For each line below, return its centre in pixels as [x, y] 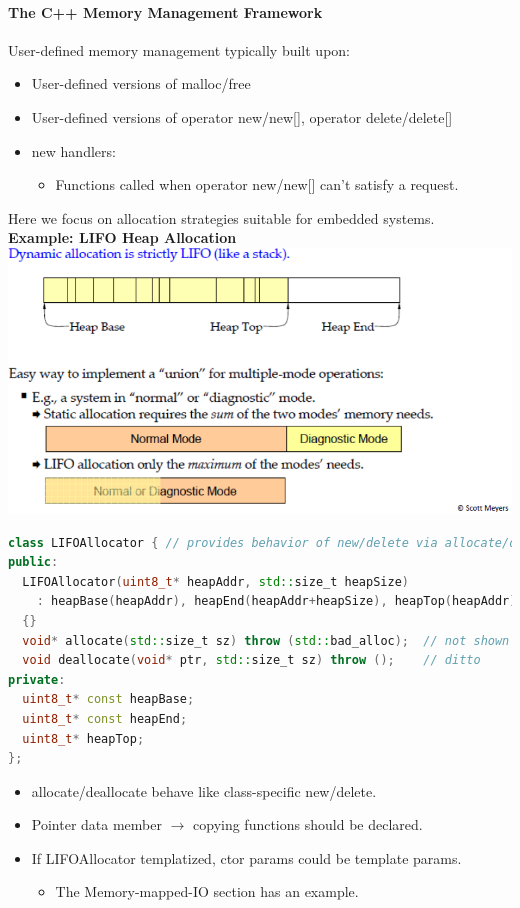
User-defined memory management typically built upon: [179, 49]
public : [33, 562]
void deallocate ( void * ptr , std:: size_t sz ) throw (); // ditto [251, 660]
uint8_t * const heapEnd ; [105, 718]
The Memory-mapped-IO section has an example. [207, 891]
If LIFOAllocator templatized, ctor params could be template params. [246, 857]
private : [37, 679]
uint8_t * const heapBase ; [108, 699]
